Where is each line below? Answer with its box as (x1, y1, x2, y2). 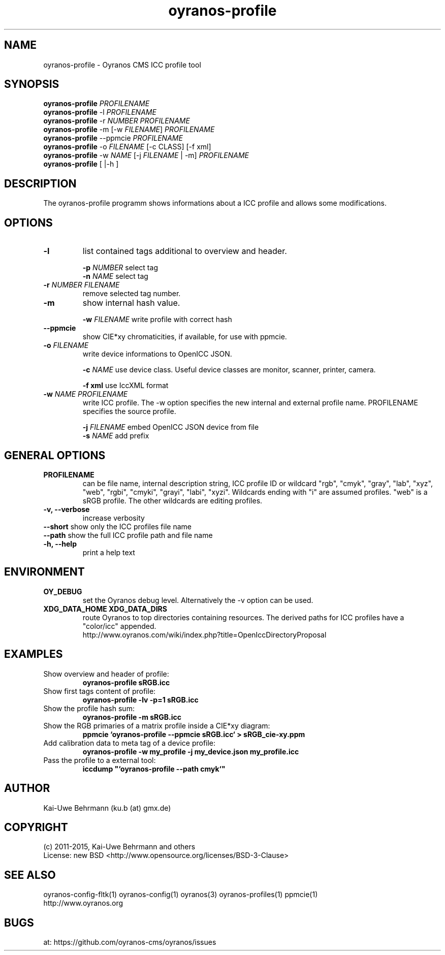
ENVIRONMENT (4, 565, 85, 579)
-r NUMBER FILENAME (43, 280, 120, 290)
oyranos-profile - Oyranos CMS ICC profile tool (43, 60, 201, 69)
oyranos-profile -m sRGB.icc (82, 712, 181, 721)
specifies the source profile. (82, 407, 176, 416)
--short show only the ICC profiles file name (43, 522, 192, 531)
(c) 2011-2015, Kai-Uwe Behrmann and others (43, 842, 196, 851)
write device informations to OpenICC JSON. (82, 349, 232, 359)
